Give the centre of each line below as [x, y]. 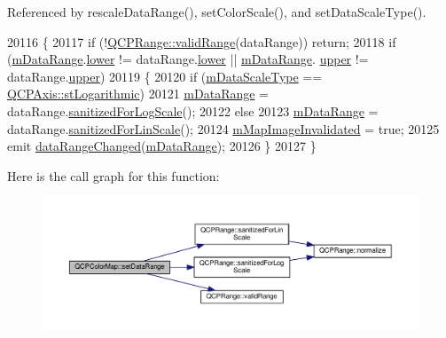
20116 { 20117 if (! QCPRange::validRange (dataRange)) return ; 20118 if [202, 41]
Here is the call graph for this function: [113, 175]
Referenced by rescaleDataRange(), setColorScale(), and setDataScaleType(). [217, 12]
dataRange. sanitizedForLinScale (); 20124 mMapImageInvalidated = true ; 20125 [223, 128]
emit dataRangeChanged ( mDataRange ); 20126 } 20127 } [162, 146]
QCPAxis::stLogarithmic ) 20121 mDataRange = [138, 94]
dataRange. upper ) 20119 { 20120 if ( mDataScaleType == [165, 76]
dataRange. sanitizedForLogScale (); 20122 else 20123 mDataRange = [193, 110]
